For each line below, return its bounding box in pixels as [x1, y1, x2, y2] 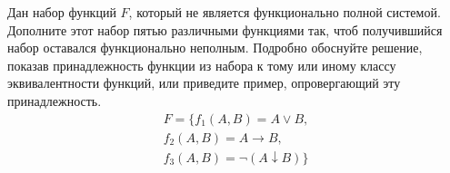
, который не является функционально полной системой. [128, 3, 441, 21]
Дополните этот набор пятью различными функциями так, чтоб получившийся [7, 20, 443, 39]
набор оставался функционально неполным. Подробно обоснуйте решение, [7, 38, 423, 57]
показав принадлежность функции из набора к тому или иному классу [7, 55, 396, 74]
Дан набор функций [7, 3, 116, 21]
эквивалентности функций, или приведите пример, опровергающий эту [7, 73, 401, 92]
